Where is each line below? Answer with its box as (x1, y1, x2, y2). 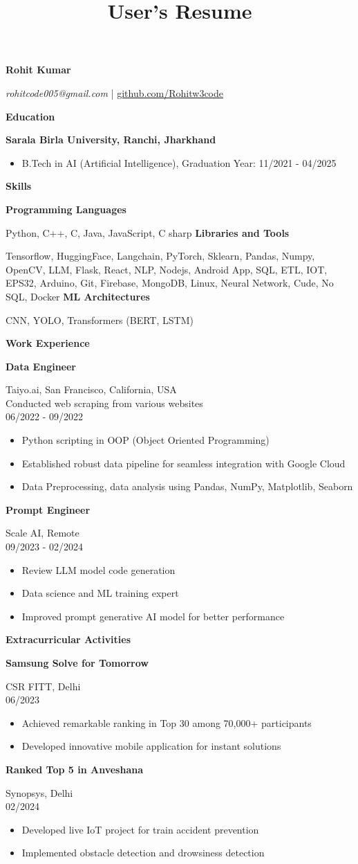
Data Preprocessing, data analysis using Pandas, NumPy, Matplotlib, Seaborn (21, 479, 353, 494)
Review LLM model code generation (21, 562, 176, 577)
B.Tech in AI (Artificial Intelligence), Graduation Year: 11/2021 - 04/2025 (21, 155, 337, 170)
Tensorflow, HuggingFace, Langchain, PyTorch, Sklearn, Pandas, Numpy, (6, 249, 315, 263)
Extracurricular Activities (6, 632, 131, 647)
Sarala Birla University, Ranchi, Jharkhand (6, 132, 216, 147)
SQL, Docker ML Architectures (6, 289, 150, 303)
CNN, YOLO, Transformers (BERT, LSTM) (6, 312, 194, 327)
